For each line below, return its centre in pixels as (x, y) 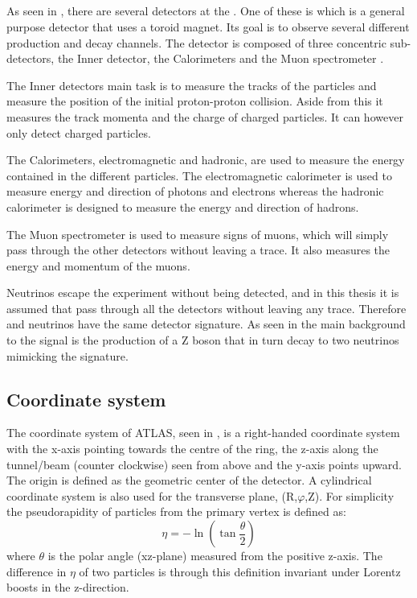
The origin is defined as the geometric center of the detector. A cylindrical (189, 480)
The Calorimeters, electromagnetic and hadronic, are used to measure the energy (206, 160)
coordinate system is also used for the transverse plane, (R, (152, 495)
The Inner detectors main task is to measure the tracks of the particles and (192, 85)
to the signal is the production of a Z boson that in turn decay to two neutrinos (203, 340)
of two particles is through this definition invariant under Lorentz (240, 571)
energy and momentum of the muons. (98, 265)
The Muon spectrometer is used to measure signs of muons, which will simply (198, 234)
